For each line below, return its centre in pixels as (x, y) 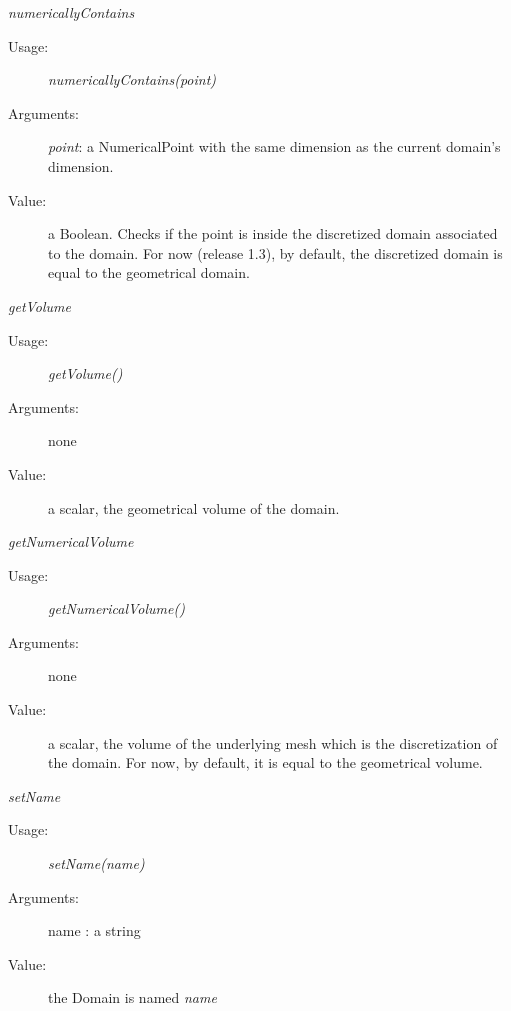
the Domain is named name (132, 997)
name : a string (94, 930)
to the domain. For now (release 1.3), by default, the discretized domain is (275, 252)
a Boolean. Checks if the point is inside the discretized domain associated (273, 233)
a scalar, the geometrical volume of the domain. (194, 507)
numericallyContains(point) (132, 79)
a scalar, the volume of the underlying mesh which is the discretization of (273, 742)
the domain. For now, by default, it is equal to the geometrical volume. (265, 762)
